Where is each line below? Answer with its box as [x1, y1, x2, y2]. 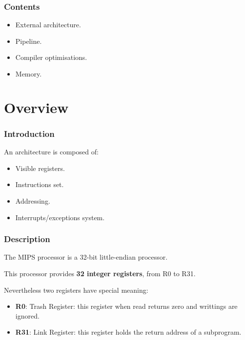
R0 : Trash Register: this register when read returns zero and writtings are [15, 301, 238, 311]
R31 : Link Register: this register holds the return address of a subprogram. [15, 327, 242, 337]
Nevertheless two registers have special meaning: [4, 284, 148, 295]
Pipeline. [15, 36, 42, 46]
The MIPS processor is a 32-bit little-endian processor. [4, 252, 168, 262]
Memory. [15, 69, 42, 78]
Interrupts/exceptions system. [15, 212, 105, 222]
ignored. [15, 310, 40, 321]
